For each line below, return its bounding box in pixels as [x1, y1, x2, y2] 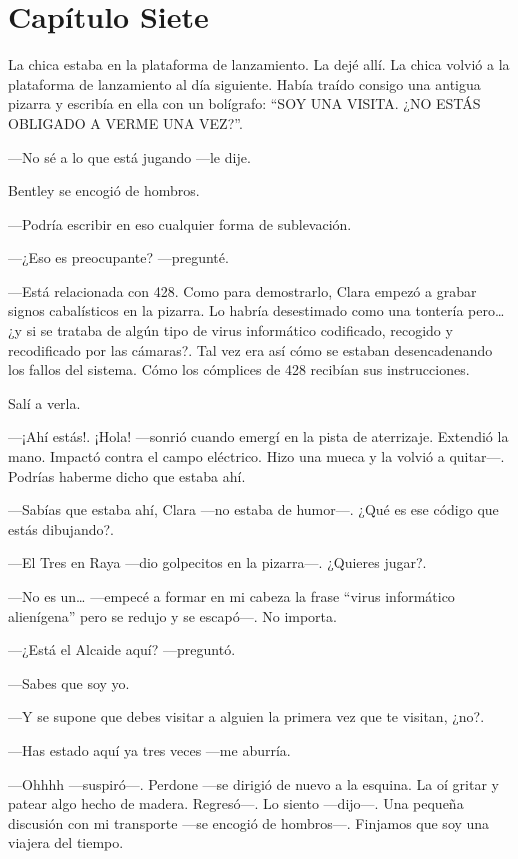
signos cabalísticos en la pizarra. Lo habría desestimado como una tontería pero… [8, 300, 505, 321]
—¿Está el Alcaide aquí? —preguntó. [8, 639, 236, 660]
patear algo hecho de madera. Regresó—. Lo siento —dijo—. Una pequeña [8, 793, 464, 814]
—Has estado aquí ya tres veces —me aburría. [8, 739, 291, 760]
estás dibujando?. [8, 518, 114, 539]
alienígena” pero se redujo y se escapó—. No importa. [8, 605, 337, 626]
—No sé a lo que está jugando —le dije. [8, 146, 251, 167]
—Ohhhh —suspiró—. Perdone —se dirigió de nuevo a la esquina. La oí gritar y [8, 773, 499, 794]
